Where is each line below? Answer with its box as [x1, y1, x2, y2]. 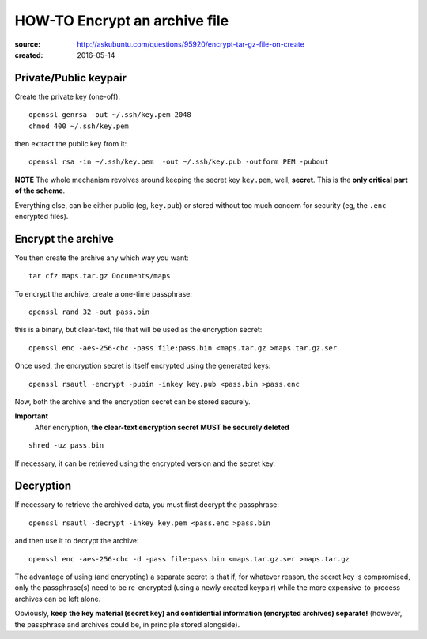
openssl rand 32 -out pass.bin [28, 308, 150, 316]
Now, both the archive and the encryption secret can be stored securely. [14, 397, 251, 406]
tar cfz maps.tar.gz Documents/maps [28, 271, 171, 281]
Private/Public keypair [14, 71, 127, 85]
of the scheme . [14, 186, 66, 195]
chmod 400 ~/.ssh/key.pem [28, 121, 130, 130]
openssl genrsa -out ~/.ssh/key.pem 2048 [28, 111, 191, 119]
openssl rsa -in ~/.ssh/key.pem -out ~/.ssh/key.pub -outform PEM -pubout [28, 157, 329, 166]
